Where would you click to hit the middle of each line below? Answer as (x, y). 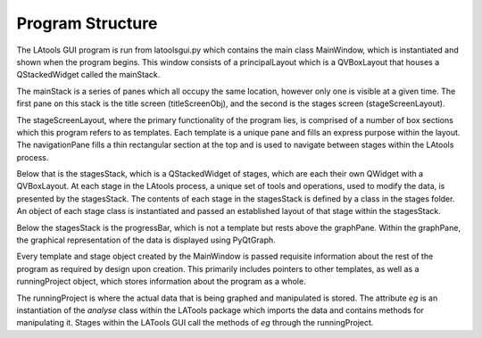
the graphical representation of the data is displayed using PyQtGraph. (146, 240)
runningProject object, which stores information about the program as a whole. (162, 282)
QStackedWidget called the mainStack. (88, 75)
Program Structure (87, 23)
